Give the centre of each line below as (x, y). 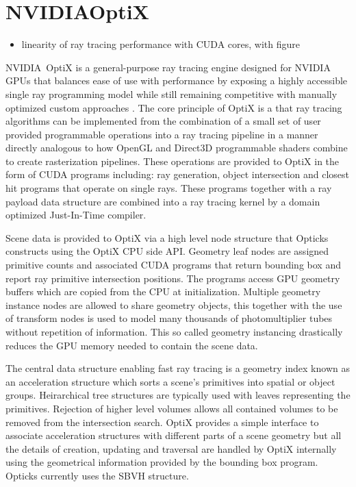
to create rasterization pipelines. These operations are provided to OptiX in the (173, 161)
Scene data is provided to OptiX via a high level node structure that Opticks (167, 237)
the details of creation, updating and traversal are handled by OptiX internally (171, 448)
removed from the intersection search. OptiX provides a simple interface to (162, 422)
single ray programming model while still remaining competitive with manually (171, 93)
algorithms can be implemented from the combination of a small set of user (163, 121)
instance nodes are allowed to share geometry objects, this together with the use (174, 304)
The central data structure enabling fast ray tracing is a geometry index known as (178, 368)
